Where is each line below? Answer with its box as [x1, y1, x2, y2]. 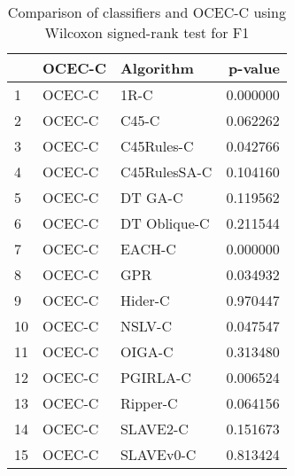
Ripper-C [120, 393, 178, 413]
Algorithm [120, 58, 194, 78]
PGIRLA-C [120, 367, 191, 387]
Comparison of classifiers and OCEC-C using [7, 2, 286, 22]
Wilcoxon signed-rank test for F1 [44, 22, 250, 43]
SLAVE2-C [120, 418, 189, 439]
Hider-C [120, 290, 170, 310]
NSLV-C [120, 316, 172, 336]
